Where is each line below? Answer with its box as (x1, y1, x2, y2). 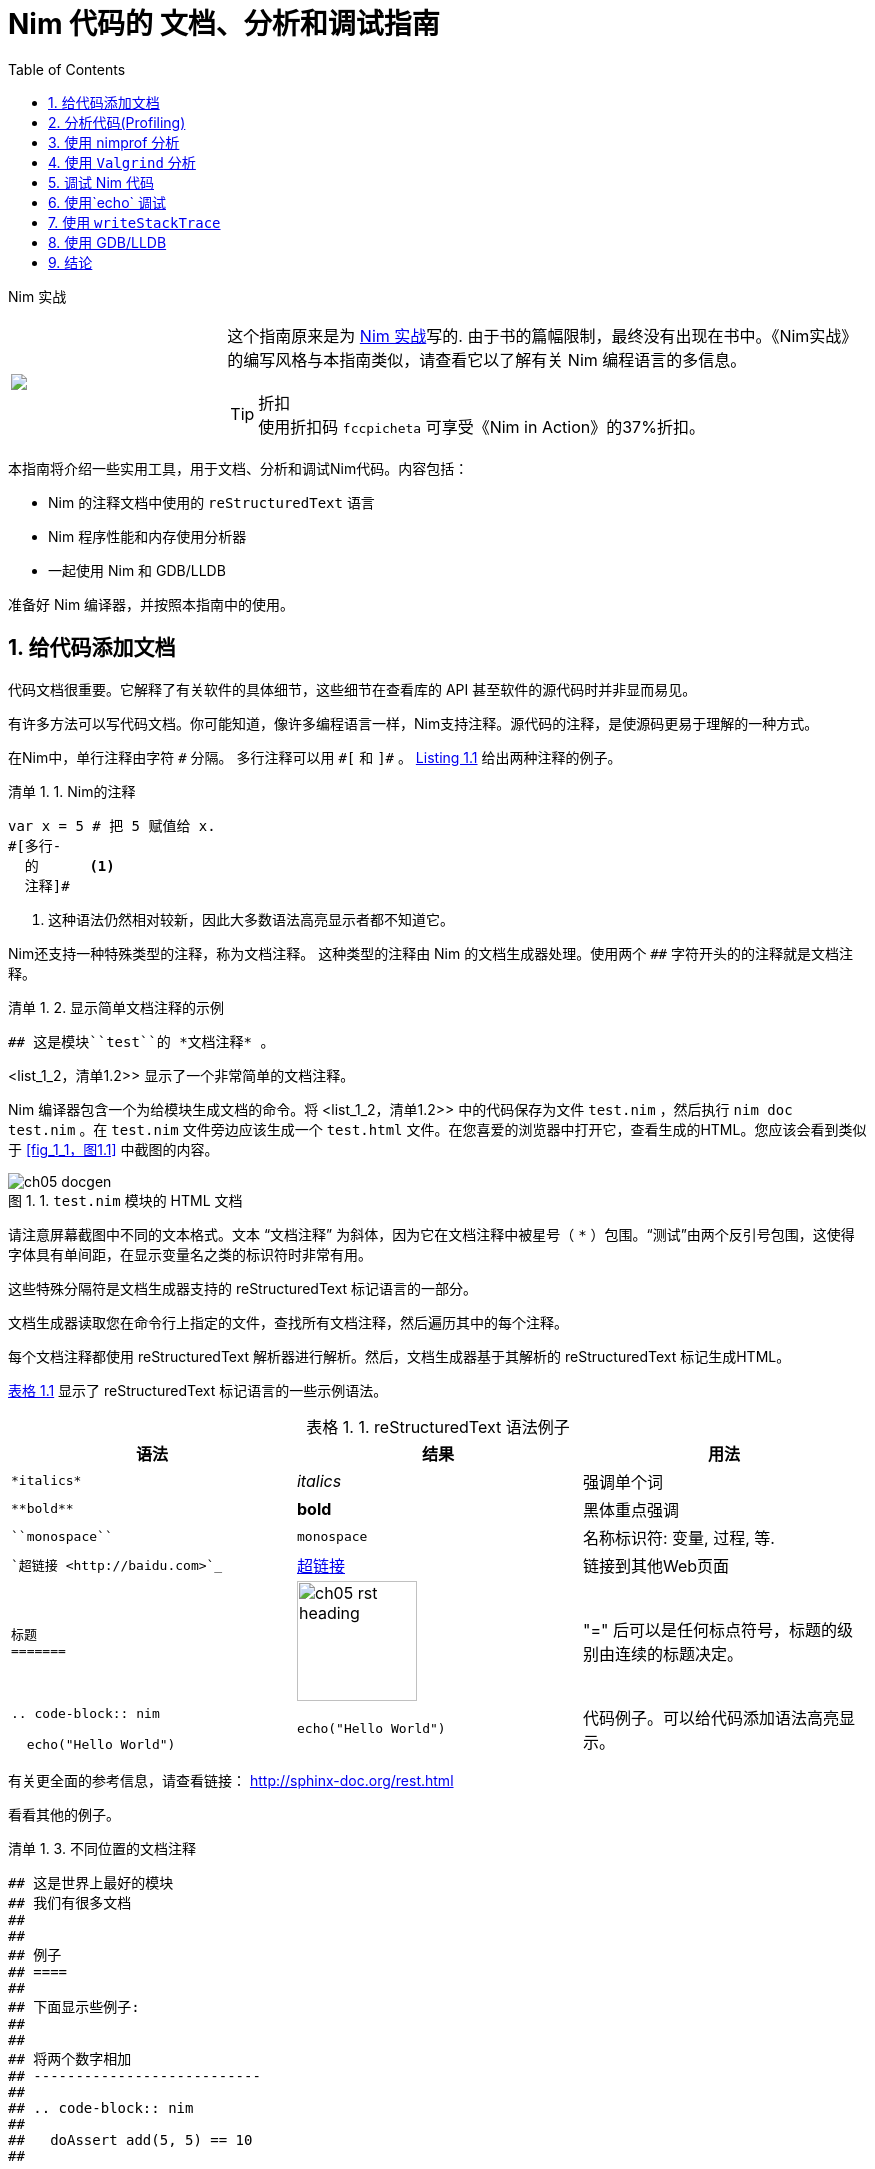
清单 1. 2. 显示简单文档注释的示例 (8, 998, 225, 1016)
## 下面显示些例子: (8, 1998, 140, 2015)
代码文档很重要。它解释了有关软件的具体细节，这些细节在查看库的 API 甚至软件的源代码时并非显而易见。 (8, 680, 697, 698)
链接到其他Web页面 (582, 1555, 730, 1576)
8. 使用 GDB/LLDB (48, 233, 167, 251)
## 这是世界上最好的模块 (8, 1874, 174, 1891)
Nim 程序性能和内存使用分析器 (48, 527, 247, 545)
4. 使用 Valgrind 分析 (48, 153, 196, 171)
